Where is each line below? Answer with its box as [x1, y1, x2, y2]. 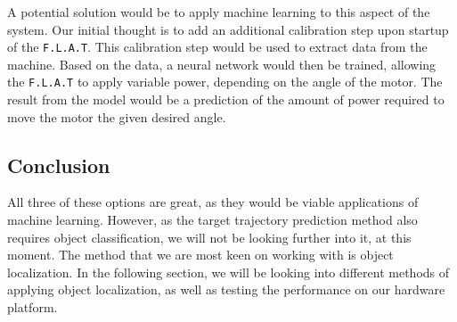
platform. [7, 298, 58, 317]
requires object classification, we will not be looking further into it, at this [7, 227, 412, 246]
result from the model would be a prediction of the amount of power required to [7, 90, 445, 109]
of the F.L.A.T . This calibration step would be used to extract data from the [7, 37, 428, 56]
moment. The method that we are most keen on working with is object [7, 245, 394, 264]
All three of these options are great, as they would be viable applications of [7, 193, 419, 211]
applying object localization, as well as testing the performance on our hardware [7, 280, 445, 299]
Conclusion [7, 151, 110, 178]
